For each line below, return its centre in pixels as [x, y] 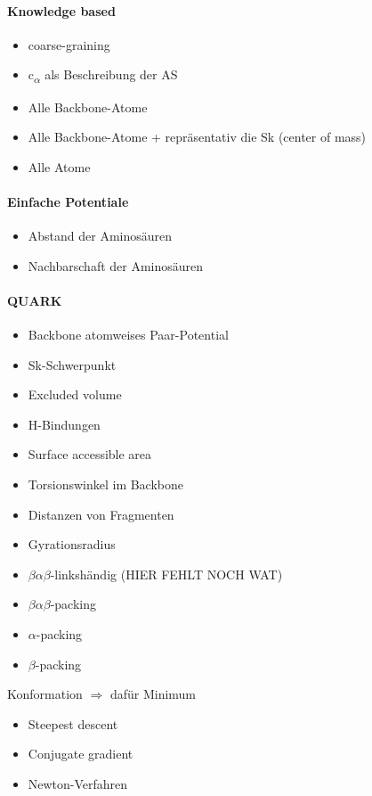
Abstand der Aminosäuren [100, 236]
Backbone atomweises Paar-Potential [128, 335]
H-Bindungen [64, 424]
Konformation [45, 694]
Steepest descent [73, 723]
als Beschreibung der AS [111, 74]
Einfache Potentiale [68, 201]
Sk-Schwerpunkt [72, 364]
